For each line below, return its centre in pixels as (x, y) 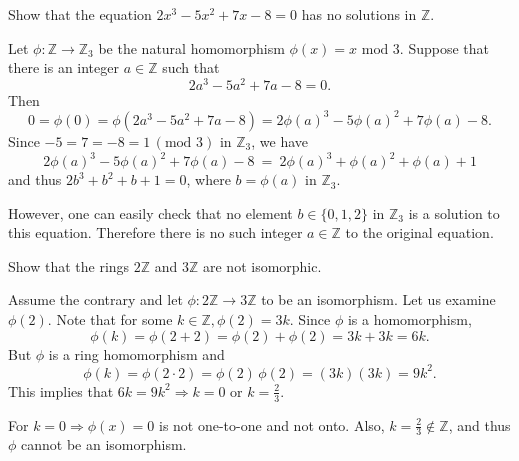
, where (208, 179)
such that (191, 67)
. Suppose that (444, 47)
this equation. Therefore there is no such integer (155, 232)
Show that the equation (80, 14)
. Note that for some (110, 319)
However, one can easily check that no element (150, 212)
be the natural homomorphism (191, 47)
